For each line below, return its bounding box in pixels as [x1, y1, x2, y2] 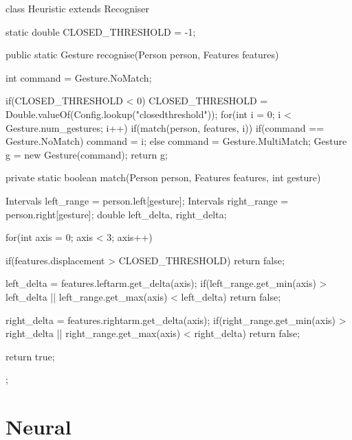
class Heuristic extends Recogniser [5, 1, 150, 15]
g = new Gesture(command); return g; [5, 147, 168, 161]
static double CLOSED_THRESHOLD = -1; [5, 24, 196, 38]
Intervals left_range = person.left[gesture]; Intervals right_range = [5, 193, 289, 207]
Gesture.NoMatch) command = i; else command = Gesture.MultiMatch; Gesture [5, 134, 347, 148]
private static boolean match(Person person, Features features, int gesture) [5, 170, 321, 185]
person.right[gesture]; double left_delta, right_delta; [5, 207, 227, 221]
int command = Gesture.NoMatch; [5, 70, 152, 84]
